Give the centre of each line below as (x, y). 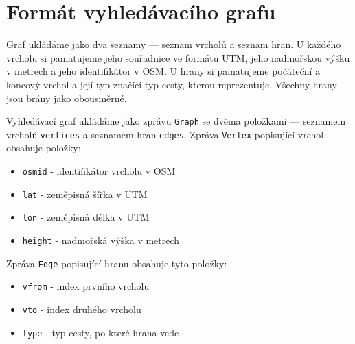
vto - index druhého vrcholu (82, 309)
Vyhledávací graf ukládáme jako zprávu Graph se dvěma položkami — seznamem (176, 121)
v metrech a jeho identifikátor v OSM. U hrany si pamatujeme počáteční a (163, 71)
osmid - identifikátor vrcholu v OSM (99, 171)
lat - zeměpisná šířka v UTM (85, 194)
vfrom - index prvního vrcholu (86, 286)
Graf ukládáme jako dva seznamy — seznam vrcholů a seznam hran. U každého (174, 44)
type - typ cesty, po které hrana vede (101, 332)
